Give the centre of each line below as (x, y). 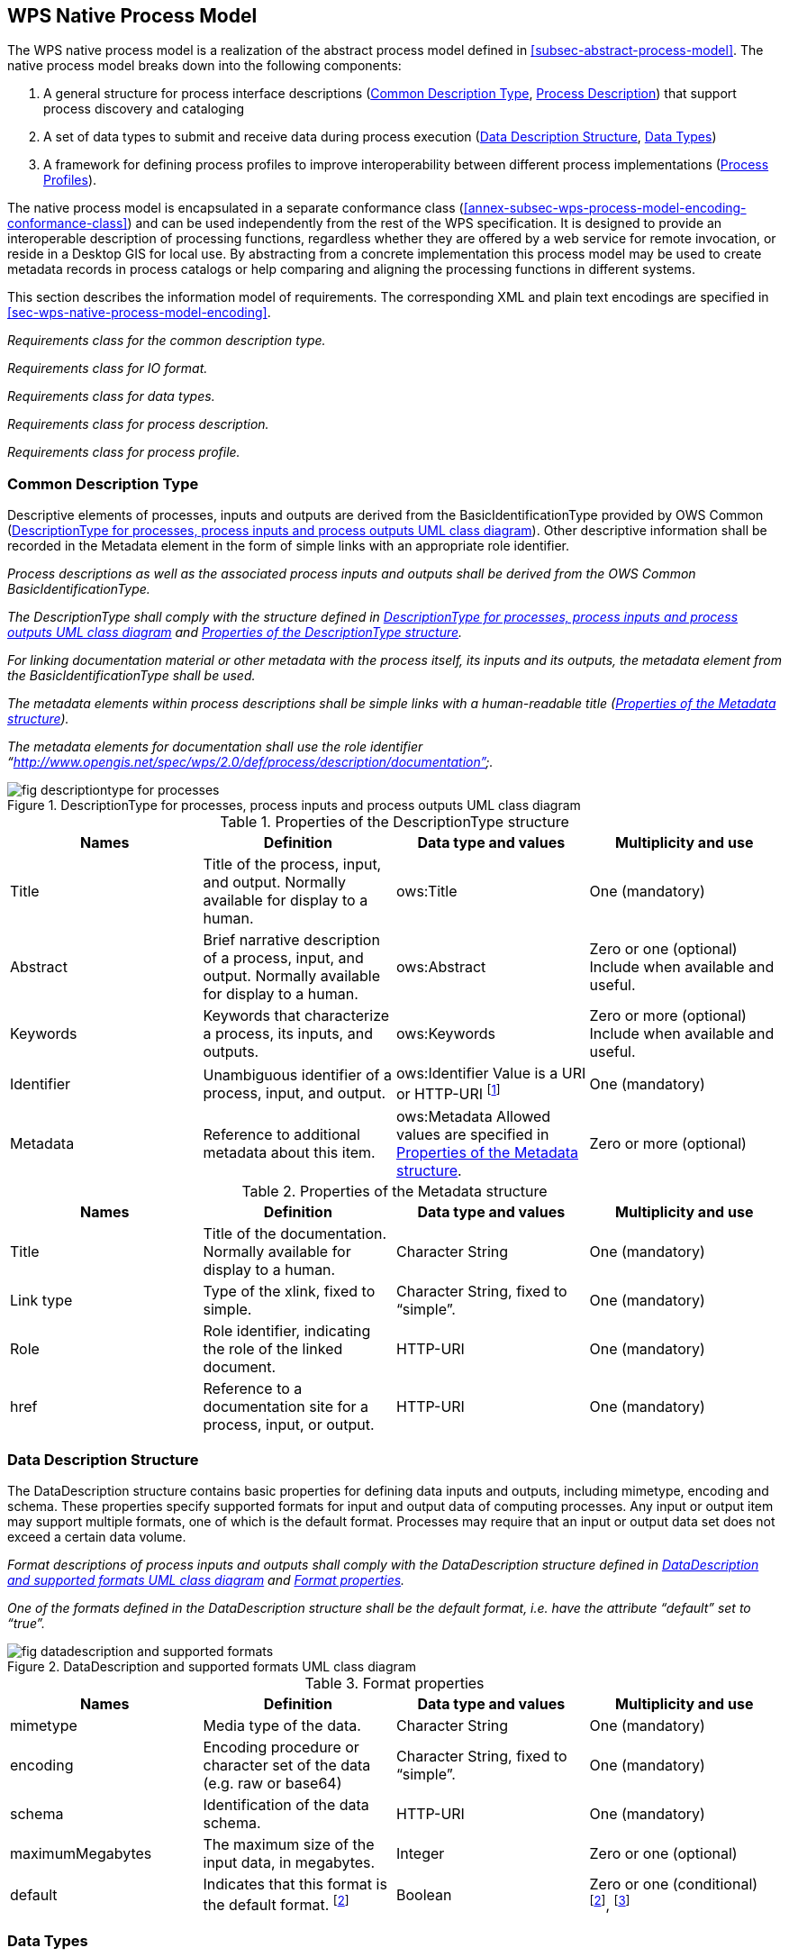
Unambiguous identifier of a (298, 1074)
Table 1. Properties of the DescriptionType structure (394, 822)
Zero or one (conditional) (674, 1884)
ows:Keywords (446, 1034)
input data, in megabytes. (289, 1863)
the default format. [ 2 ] (276, 1904)
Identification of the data (286, 1805)
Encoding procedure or (281, 1748)
